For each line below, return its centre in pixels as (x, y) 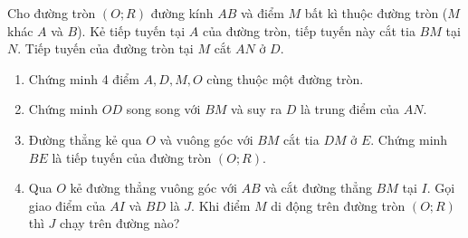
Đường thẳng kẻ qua (85, 139)
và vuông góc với (206, 139)
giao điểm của (67, 205)
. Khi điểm (221, 205)
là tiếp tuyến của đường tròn (132, 157)
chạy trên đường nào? (120, 223)
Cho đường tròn (52, 13)
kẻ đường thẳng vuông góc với (153, 188)
